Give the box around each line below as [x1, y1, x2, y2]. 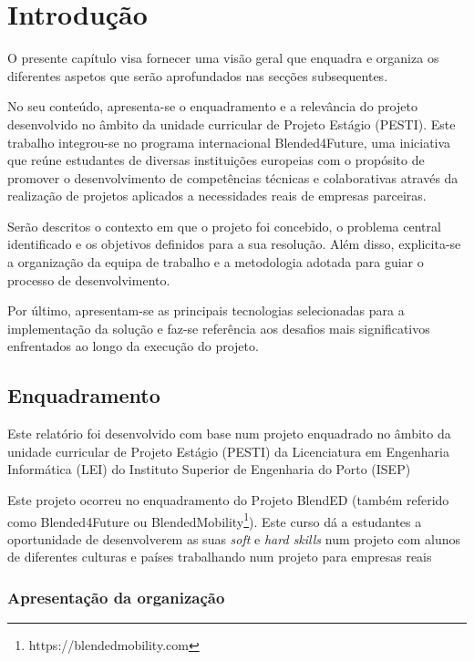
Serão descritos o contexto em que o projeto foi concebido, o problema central [7, 216, 441, 235]
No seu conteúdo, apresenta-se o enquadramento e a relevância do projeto [7, 97, 417, 116]
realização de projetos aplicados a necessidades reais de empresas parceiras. [7, 186, 427, 205]
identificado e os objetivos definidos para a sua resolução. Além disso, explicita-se [7, 234, 461, 253]
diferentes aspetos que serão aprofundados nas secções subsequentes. [7, 66, 388, 85]
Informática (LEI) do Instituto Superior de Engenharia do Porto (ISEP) [7, 460, 411, 479]
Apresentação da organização [7, 585, 225, 608]
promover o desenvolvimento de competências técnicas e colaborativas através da [7, 168, 459, 187]
